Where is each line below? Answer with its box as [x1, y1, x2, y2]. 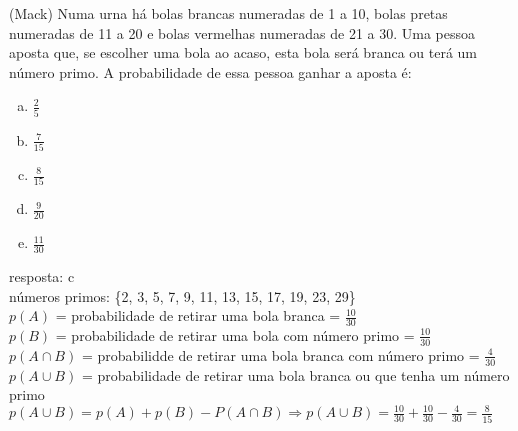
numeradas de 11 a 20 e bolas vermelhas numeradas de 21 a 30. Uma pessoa [9, 22, 476, 43]
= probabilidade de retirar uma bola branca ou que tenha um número [81, 364, 510, 385]
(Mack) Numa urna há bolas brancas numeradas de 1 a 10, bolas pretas [9, 3, 448, 23]
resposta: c [9, 265, 75, 286]
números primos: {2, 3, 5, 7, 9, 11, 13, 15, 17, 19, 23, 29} [9, 285, 356, 306]
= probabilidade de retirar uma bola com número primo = [55, 324, 415, 345]
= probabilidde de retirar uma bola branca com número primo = [81, 344, 480, 365]
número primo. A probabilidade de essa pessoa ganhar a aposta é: [9, 61, 412, 82]
